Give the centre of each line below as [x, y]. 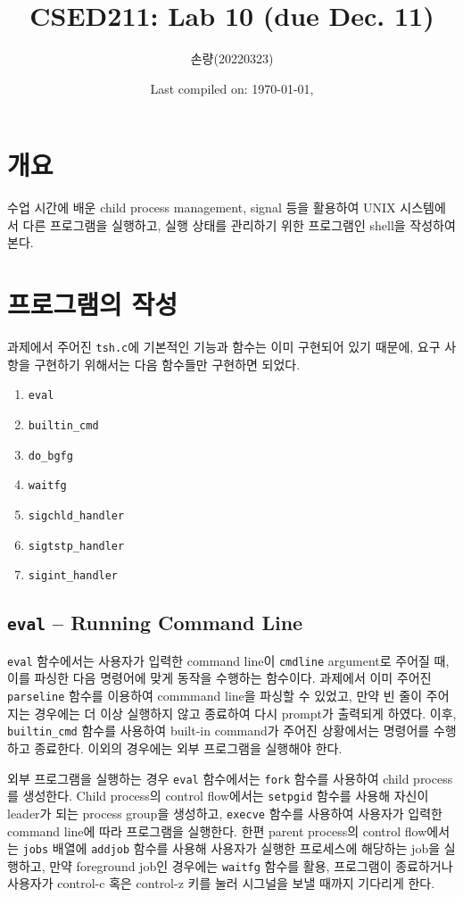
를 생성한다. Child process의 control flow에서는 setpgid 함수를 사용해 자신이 [218, 796]
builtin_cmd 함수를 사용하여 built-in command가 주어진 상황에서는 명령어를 [219, 731]
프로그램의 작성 [93, 304]
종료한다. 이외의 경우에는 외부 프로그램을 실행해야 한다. [188, 747]
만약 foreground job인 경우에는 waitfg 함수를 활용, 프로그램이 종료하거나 [251, 865]
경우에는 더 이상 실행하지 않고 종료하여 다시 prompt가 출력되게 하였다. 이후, [245, 713]
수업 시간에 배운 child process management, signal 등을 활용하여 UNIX [202, 208]
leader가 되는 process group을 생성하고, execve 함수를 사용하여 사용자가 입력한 [225, 813]
